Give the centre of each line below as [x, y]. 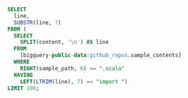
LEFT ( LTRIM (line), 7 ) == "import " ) [74, 81]
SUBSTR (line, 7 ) [37, 23]
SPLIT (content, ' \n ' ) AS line [65, 42]
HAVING [23, 75]
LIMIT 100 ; [23, 88]
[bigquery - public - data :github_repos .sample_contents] [101, 56]
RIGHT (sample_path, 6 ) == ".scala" [72, 68]
